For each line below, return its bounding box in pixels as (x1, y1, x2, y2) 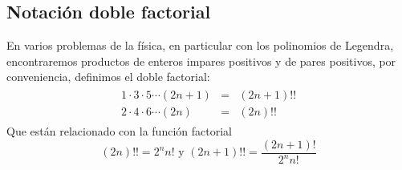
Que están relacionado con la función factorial (6, 123, 232, 140)
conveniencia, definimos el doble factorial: (6, 68, 210, 85)
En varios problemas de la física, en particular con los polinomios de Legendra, (6, 37, 394, 54)
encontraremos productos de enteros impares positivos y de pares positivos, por (6, 52, 396, 69)
